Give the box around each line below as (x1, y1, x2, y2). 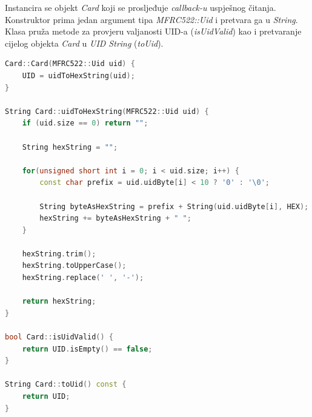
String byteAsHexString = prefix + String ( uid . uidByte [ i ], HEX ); (39, 202, 309, 211)
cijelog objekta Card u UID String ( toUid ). (5, 36, 164, 49)
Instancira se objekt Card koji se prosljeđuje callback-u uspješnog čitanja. (5, 1, 276, 13)
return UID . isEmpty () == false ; (22, 344, 153, 353)
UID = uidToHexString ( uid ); (22, 71, 135, 80)
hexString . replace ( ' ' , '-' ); (22, 273, 144, 282)
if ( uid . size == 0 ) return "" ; (22, 119, 148, 128)
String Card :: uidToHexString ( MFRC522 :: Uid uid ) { (5, 107, 209, 116)
